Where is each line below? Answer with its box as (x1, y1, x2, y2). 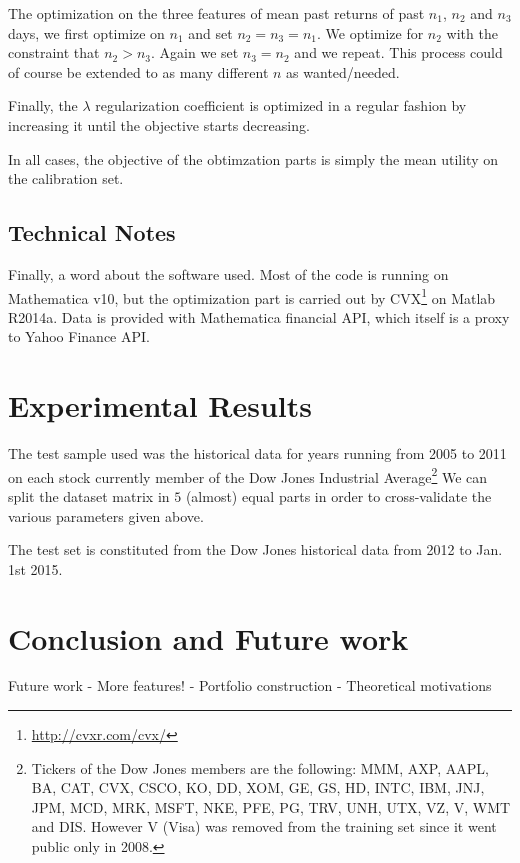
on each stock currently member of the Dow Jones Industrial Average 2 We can (8, 463, 488, 487)
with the (446, 22, 498, 43)
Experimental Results (8, 385, 312, 426)
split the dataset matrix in (8, 485, 170, 506)
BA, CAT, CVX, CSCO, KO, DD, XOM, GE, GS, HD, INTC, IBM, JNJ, (31, 777, 485, 798)
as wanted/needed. (286, 61, 400, 82)
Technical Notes (8, 217, 176, 248)
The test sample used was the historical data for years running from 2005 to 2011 (8, 443, 507, 464)
